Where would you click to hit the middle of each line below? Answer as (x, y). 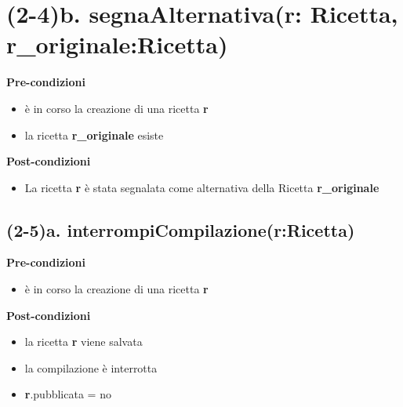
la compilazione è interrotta (91, 367)
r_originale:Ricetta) (117, 44)
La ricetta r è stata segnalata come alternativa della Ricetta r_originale (202, 187)
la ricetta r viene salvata (84, 342)
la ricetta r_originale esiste (94, 134)
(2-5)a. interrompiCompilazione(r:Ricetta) (181, 229)
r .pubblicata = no (68, 394)
